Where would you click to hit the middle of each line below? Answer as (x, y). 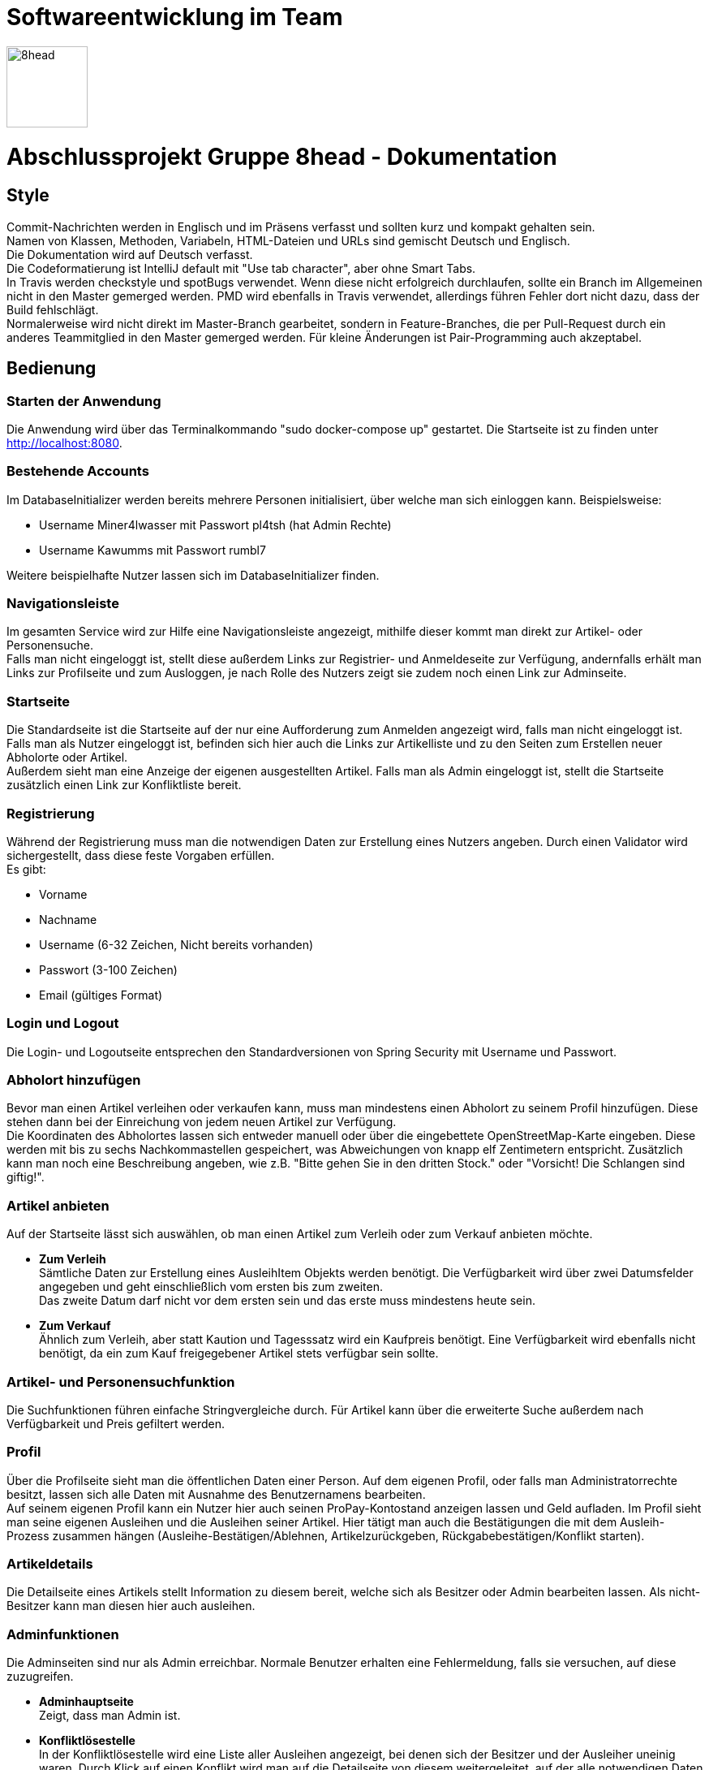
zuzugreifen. (40, 1677)
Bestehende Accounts (78, 471)
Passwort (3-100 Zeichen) (108, 969)
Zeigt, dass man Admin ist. (110, 1716)
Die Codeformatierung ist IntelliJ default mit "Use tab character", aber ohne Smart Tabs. (241, 268)
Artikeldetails (50, 1564)
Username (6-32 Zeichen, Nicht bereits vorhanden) (176, 944)
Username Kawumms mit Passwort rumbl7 (153, 550)
